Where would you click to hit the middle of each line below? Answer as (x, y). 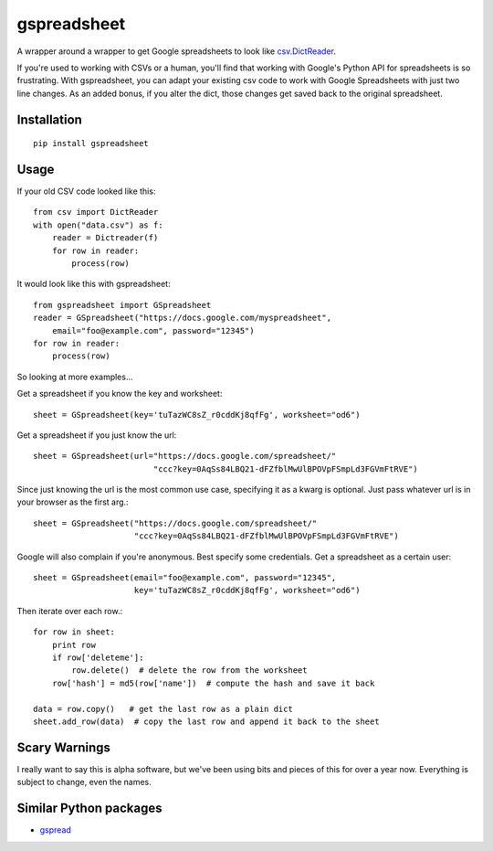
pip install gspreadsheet (91, 144)
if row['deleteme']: (98, 657)
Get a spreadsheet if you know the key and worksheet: (120, 394)
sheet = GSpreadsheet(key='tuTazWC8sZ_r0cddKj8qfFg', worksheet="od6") (197, 415)
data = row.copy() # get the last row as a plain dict (163, 709)
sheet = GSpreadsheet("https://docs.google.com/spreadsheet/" (175, 523)
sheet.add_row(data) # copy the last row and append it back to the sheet (206, 721)
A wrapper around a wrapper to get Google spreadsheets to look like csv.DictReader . (177, 51)
